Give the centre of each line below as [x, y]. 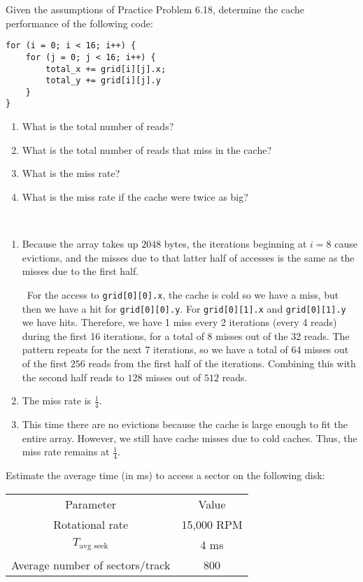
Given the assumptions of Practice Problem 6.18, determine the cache [155, 9]
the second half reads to [73, 377]
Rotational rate [91, 524]
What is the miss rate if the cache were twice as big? [135, 196]
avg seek [94, 546]
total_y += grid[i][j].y [103, 81]
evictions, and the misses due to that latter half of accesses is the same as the [188, 257]
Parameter [91, 504]
